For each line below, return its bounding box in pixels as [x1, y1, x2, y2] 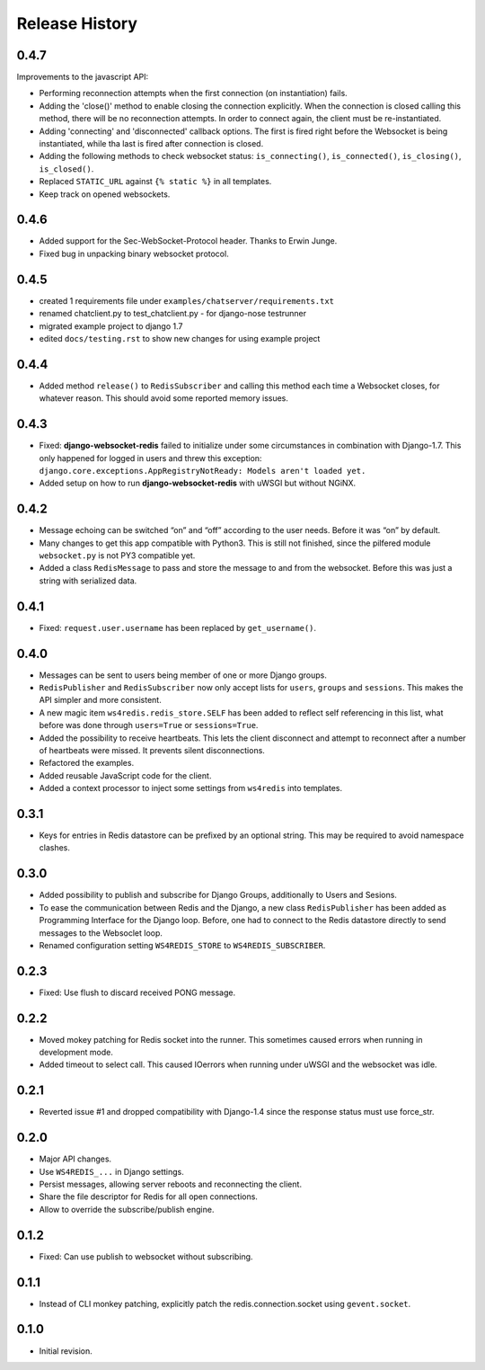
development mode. [39, 1047, 114, 1058]
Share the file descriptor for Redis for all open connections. [39, 1191, 258, 1202]
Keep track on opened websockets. [39, 189, 171, 200]
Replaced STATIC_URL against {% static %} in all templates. [39, 176, 272, 187]
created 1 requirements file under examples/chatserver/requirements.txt [39, 295, 335, 306]
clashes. [39, 842, 71, 853]
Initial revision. [39, 1345, 93, 1357]
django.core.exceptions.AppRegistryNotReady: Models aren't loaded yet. [39, 466, 366, 476]
